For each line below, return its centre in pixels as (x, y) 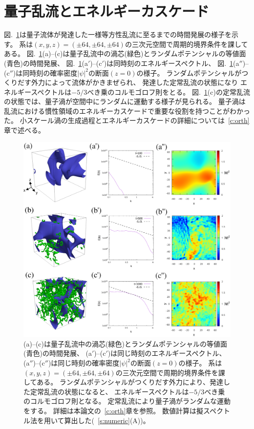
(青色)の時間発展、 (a (58, 353)
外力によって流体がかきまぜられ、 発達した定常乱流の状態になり (135, 82)
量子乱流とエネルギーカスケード (107, 11)
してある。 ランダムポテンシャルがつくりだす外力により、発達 (123, 382)
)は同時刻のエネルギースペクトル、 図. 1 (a (171, 63)
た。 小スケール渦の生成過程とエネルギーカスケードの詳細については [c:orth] (127, 120)
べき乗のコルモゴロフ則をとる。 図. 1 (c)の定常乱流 (169, 92)
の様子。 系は (200, 363)
